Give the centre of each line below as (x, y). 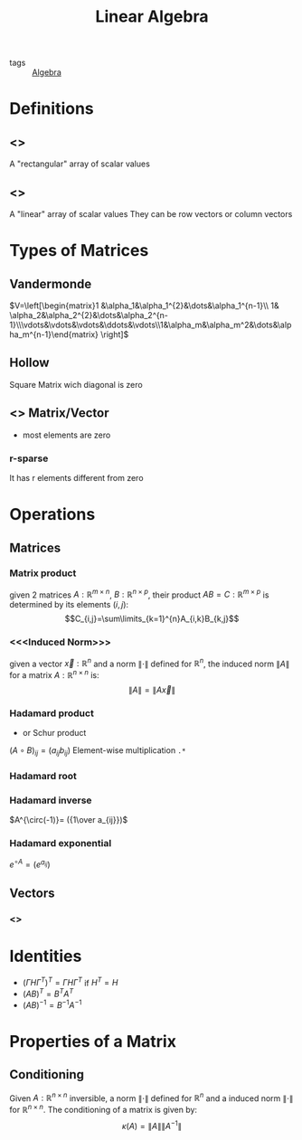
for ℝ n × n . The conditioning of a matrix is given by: (103, 1109)
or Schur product (54, 733)
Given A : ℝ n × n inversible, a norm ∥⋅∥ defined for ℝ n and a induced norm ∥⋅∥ (151, 1098)
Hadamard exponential (61, 843)
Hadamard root (43, 777)
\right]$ (115, 334)
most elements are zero (66, 435)
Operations (52, 515)
